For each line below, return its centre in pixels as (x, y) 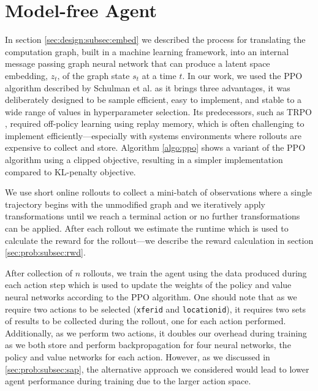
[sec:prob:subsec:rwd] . (45, 252)
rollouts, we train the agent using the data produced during (195, 272)
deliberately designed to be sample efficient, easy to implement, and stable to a (153, 100)
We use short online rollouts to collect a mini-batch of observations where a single (159, 192)
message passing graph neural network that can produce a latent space (138, 63)
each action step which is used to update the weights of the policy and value (148, 285)
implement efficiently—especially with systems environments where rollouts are (153, 135)
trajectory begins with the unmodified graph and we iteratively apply (135, 204)
